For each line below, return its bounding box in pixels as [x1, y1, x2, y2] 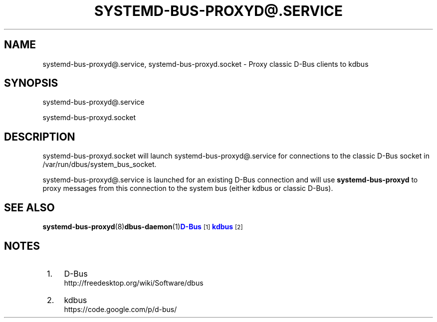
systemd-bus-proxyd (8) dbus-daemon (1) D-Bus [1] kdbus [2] [42, 222, 243, 231]
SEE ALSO [4, 201, 55, 214]
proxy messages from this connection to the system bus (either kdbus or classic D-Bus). [42, 184, 333, 193]
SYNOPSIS [4, 77, 58, 90]
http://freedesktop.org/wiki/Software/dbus [64, 278, 204, 287]
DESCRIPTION [4, 130, 75, 143]
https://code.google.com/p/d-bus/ [64, 305, 177, 314]
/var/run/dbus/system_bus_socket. [42, 160, 157, 169]
